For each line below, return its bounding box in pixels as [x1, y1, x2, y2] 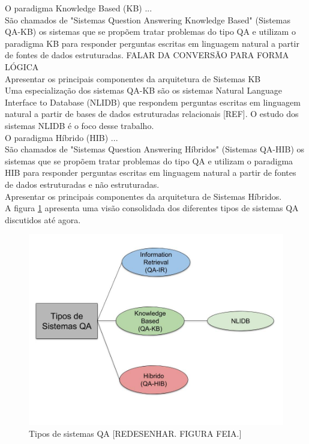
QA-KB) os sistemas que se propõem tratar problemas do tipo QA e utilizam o [5, 25, 296, 38]
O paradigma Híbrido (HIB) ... [5, 131, 118, 143]
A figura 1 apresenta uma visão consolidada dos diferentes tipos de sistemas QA [5, 202, 299, 214]
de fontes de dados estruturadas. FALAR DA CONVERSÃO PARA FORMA [5, 49, 289, 61]
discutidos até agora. [5, 213, 81, 226]
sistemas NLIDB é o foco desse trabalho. [5, 119, 154, 131]
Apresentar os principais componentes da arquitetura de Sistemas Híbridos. [5, 190, 282, 202]
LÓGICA [5, 60, 39, 73]
